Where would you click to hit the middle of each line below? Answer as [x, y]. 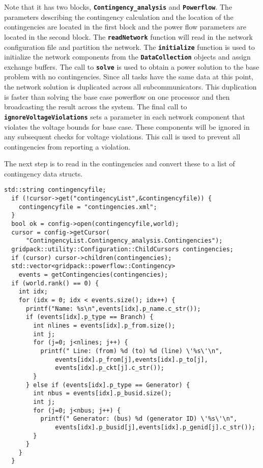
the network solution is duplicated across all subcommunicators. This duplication [130, 87]
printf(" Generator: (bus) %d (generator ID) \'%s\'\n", [139, 419]
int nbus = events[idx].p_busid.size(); [103, 393]
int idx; [33, 292]
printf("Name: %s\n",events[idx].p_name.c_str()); [113, 309]
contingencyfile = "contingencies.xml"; [88, 207]
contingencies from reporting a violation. [67, 146]
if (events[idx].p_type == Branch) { [90, 317]
